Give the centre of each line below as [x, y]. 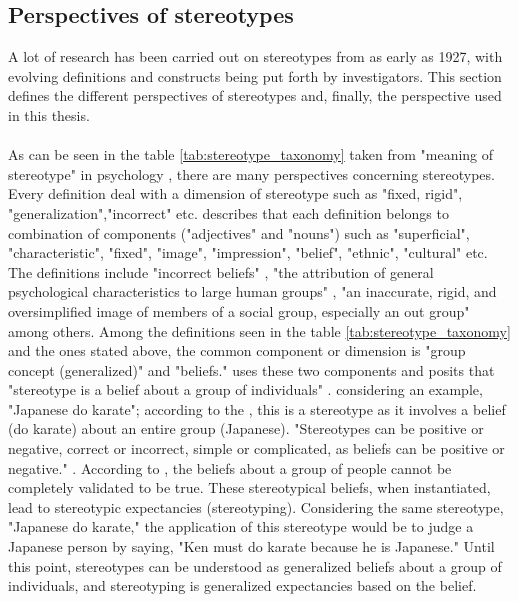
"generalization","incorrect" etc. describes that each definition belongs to [228, 212]
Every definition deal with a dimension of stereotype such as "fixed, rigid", [235, 193]
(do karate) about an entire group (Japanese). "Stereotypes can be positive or [246, 428]
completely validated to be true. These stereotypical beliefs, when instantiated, [249, 487]
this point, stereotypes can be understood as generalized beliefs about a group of [255, 565]
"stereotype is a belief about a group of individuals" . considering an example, [245, 389]
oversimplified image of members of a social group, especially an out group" [239, 310]
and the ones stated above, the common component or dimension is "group [237, 350]
